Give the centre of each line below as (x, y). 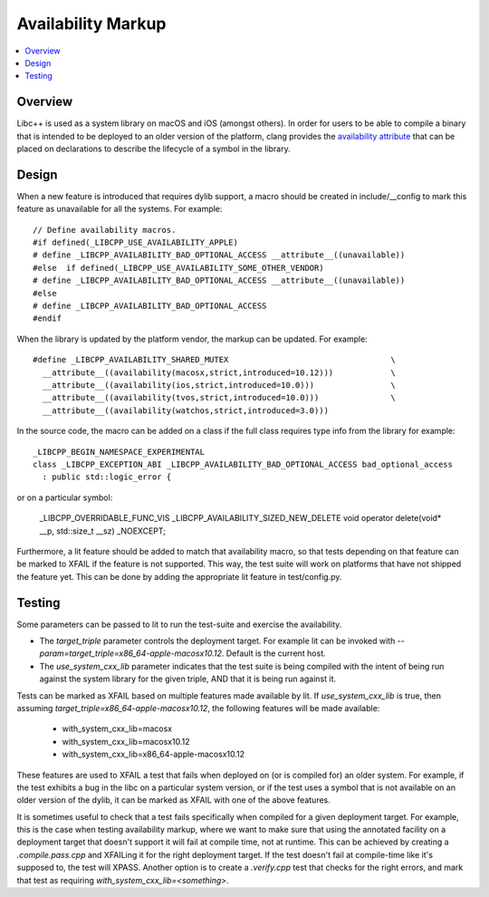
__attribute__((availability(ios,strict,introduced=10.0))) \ (219, 385)
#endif (48, 318)
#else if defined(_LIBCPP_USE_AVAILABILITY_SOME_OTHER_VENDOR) (179, 268)
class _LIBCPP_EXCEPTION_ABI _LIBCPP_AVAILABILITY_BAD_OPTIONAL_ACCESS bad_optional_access (243, 464)
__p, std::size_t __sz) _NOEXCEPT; (103, 531)
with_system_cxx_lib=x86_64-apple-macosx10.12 (153, 754)
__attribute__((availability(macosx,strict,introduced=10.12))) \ (219, 372)
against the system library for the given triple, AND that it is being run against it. (188, 679)
